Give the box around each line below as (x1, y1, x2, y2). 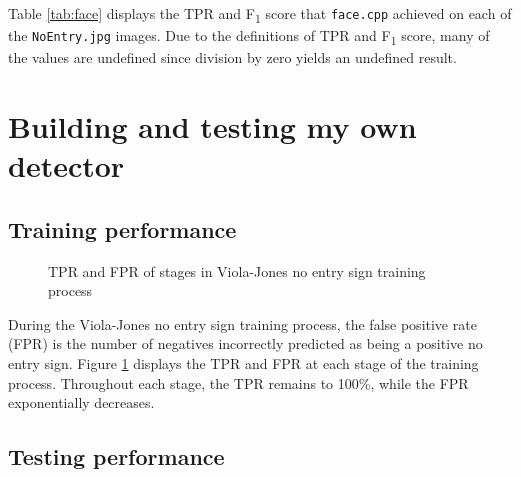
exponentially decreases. (8, 392, 155, 413)
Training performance (8, 213, 237, 244)
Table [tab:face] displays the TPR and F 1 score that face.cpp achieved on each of (8, 3, 512, 26)
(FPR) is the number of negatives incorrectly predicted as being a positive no (8, 333, 483, 354)
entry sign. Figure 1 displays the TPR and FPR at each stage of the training (8, 352, 479, 373)
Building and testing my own (8, 106, 417, 147)
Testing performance (8, 441, 225, 472)
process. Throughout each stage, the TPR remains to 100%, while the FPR (8, 372, 469, 393)
